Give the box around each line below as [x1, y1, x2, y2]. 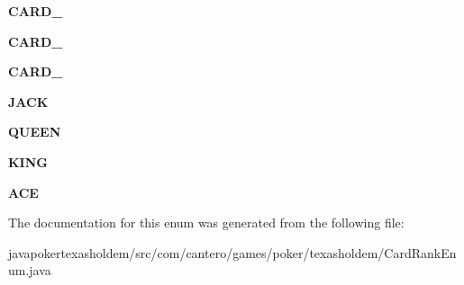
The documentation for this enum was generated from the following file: [8, 213, 405, 232]
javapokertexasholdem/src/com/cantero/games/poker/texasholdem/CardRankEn [8, 243, 457, 262]
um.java [8, 261, 51, 280]
